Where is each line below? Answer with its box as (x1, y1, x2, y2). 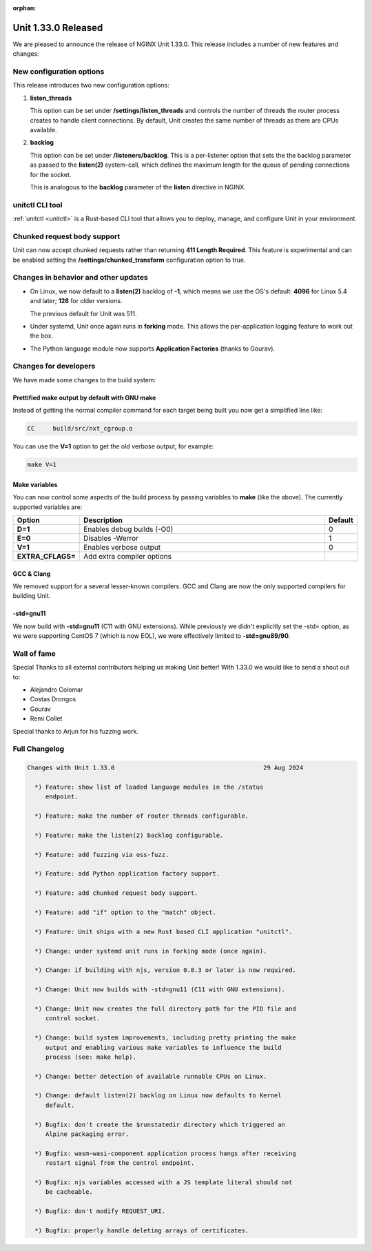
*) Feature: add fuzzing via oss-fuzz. (34, 851, 169, 858)
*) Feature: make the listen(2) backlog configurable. (34, 831, 224, 839)
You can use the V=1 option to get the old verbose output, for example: (12, 442, 214, 451)
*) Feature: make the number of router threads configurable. (34, 812, 249, 820)
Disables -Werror (83, 533, 139, 543)
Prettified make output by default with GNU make (12, 393, 156, 402)
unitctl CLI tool (12, 200, 63, 209)
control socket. (45, 1015, 101, 1022)
